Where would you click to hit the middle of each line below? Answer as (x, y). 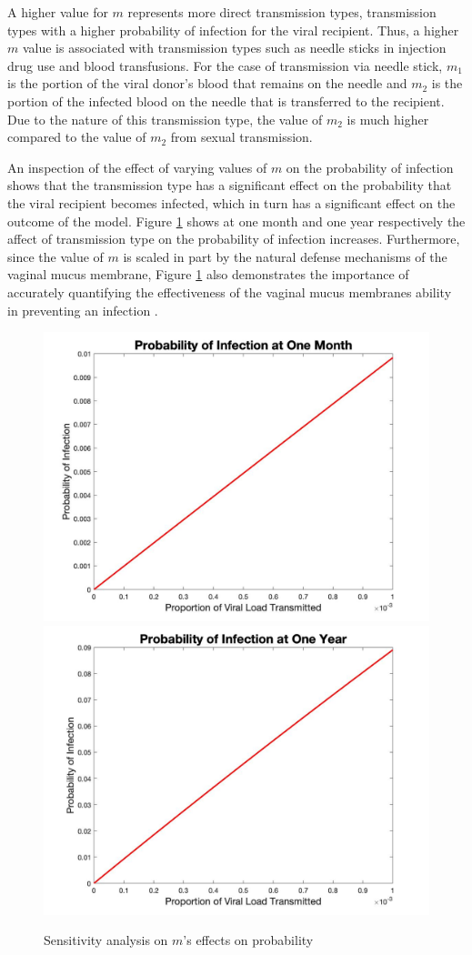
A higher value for (58, 12)
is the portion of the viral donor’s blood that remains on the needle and (207, 83)
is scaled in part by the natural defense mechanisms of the (285, 256)
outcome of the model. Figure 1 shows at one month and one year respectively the (236, 221)
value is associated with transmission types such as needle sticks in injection (234, 48)
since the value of (55, 256)
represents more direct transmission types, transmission (282, 12)
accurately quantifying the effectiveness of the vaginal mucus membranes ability (230, 292)
